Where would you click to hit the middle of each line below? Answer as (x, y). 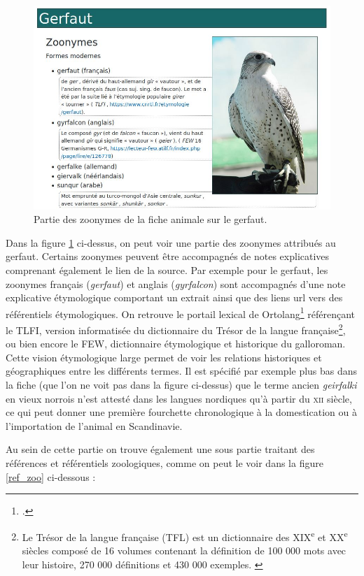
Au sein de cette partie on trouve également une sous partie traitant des (160, 449)
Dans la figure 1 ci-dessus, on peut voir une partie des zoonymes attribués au (171, 242)
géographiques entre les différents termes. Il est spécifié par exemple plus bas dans (182, 371)
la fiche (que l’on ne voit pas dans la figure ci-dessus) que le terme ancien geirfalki (181, 384)
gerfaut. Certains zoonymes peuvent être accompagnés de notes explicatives (168, 256)
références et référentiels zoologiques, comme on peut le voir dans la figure (164, 462)
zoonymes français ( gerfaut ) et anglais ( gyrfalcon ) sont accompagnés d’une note (176, 283)
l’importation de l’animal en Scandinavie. (94, 425)
